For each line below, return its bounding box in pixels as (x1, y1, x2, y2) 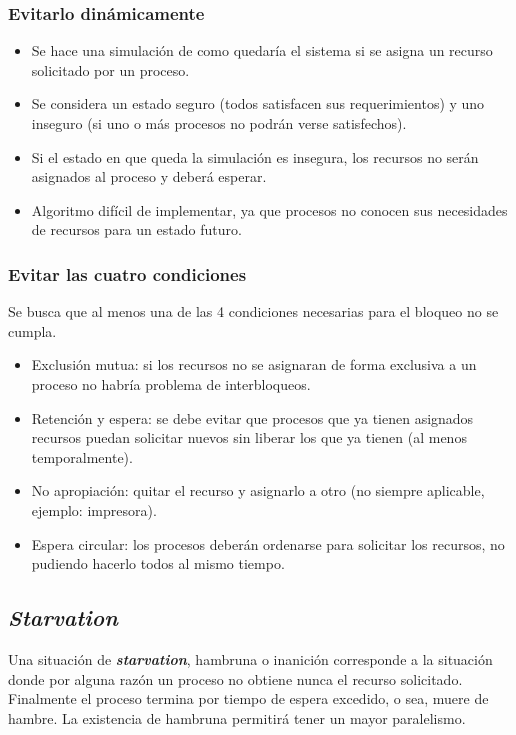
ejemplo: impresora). (31, 499, 157, 520)
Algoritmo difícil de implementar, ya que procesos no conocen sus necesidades (31, 199, 508, 220)
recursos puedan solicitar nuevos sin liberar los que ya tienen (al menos (31, 427, 467, 448)
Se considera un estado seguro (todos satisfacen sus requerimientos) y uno (31, 93, 485, 114)
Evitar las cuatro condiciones (8, 261, 247, 286)
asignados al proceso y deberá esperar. (31, 166, 267, 187)
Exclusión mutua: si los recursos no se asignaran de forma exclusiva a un (31, 354, 477, 375)
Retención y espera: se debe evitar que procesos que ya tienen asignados (31, 407, 474, 428)
